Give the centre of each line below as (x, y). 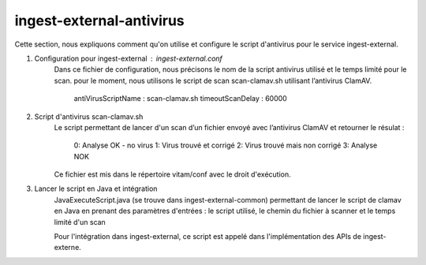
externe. (68, 248)
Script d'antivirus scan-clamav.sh (89, 116)
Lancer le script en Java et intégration (96, 188)
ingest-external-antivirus (99, 21)
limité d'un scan (80, 222)
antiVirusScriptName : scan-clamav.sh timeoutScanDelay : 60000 (180, 99)
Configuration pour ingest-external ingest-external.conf (128, 58)
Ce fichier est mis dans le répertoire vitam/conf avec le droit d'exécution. (172, 174)
